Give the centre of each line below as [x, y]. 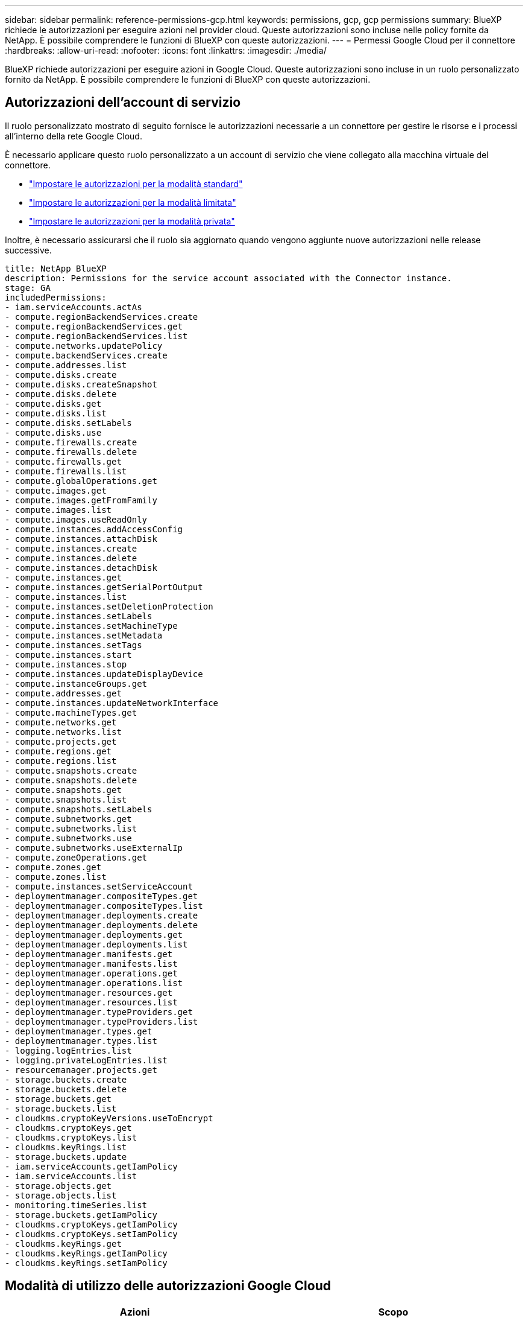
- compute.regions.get [58, 751]
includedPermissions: [56, 297]
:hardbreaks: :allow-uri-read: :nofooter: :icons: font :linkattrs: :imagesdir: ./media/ [166, 50]
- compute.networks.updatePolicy [84, 345]
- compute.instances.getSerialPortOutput [104, 587]
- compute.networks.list [63, 732]
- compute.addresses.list [66, 365]
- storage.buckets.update [66, 1157]
